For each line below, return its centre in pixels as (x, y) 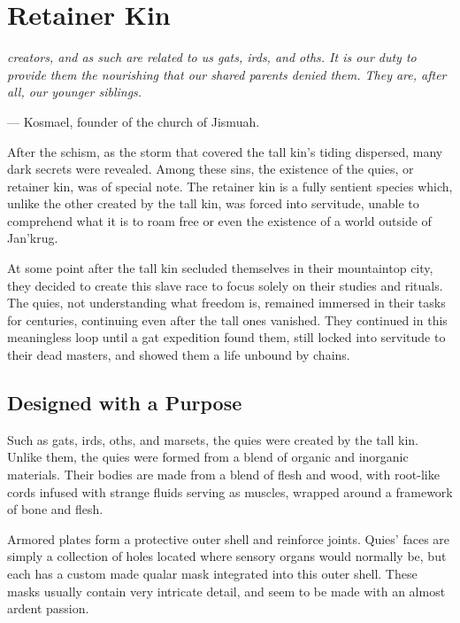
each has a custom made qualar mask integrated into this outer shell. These (212, 573)
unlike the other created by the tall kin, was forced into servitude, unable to (213, 203)
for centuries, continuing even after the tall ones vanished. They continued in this (227, 319)
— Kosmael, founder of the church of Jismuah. (134, 121)
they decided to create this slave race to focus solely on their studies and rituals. (225, 285)
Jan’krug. (33, 238)
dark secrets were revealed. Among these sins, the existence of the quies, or (211, 169)
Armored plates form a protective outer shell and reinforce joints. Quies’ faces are (229, 538)
